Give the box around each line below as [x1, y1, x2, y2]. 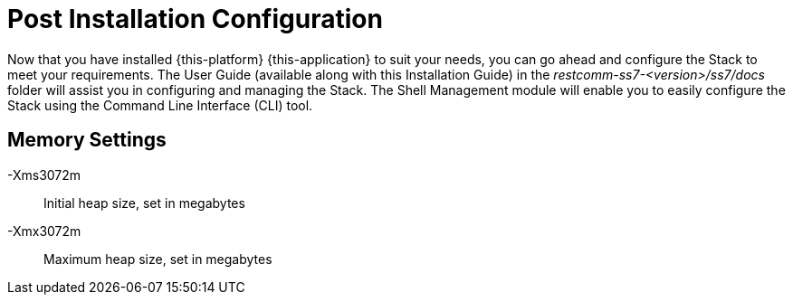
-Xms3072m [7, 166, 81, 183]
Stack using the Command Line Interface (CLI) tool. [7, 97, 313, 113]
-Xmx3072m [7, 222, 81, 239]
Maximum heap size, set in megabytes [43, 250, 272, 267]
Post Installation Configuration [7, 4, 383, 34]
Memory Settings [7, 128, 167, 152]
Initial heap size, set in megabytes [43, 194, 245, 211]
